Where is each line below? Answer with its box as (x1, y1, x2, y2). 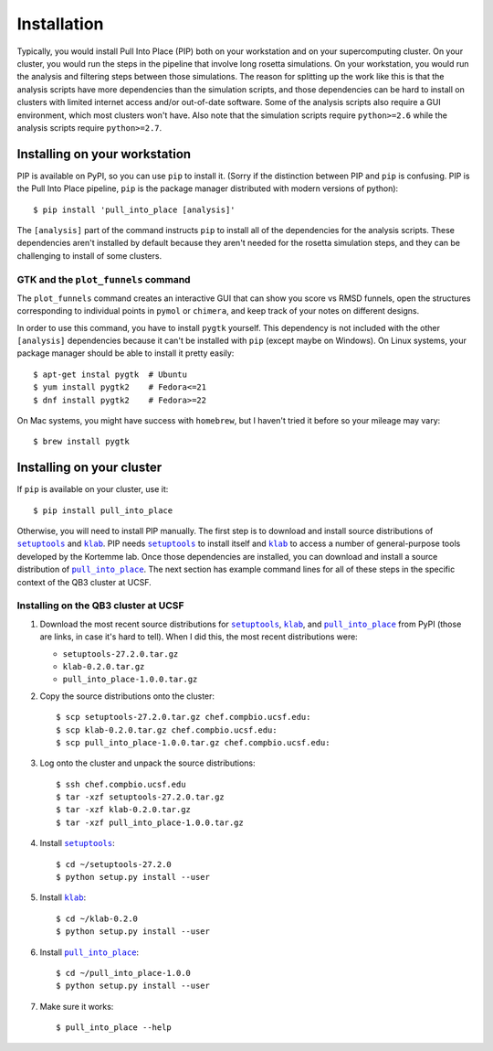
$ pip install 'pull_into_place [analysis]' (33, 204, 236, 215)
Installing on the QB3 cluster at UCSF (16, 599, 184, 612)
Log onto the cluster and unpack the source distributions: (39, 757, 256, 768)
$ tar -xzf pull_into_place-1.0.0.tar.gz (56, 817, 244, 828)
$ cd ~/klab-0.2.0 (56, 913, 139, 924)
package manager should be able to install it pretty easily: (16, 348, 235, 359)
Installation (16, 14, 104, 34)
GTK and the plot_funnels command (16, 273, 191, 285)
